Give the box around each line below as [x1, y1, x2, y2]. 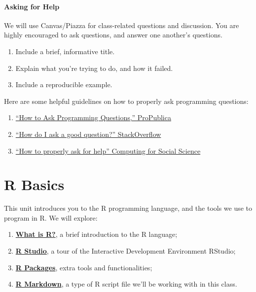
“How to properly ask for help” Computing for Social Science [15, 145, 201, 156]
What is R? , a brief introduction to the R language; [15, 229, 178, 239]
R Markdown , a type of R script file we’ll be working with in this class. [15, 279, 237, 289]
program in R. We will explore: [4, 212, 98, 223]
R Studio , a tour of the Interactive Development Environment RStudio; [15, 246, 236, 256]
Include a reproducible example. [15, 79, 112, 90]
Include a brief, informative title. [15, 46, 115, 56]
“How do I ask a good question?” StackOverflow [15, 129, 161, 139]
